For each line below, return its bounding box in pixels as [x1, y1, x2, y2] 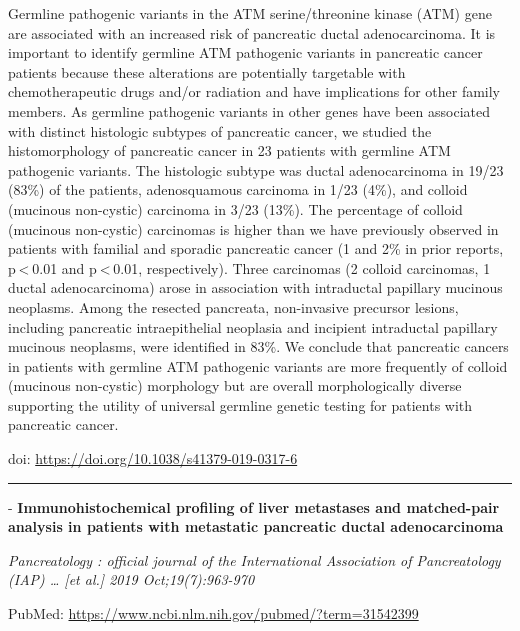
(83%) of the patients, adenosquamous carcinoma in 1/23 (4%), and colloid [8, 179, 468, 200]
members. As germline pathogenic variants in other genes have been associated [8, 100, 491, 121]
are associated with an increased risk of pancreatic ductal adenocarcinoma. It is [8, 22, 496, 43]
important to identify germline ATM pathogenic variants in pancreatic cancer [8, 42, 483, 63]
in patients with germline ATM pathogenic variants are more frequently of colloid [8, 355, 508, 376]
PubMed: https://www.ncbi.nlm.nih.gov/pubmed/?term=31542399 [8, 603, 419, 624]
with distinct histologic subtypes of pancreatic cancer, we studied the [8, 120, 432, 141]
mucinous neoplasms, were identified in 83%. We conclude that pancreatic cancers [8, 336, 509, 357]
